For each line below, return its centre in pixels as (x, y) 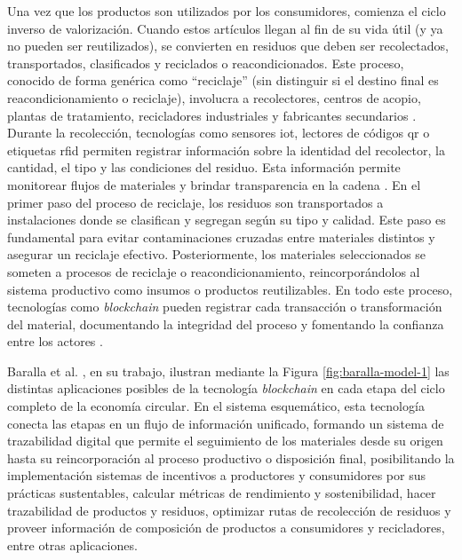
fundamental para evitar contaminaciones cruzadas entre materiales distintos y (221, 237)
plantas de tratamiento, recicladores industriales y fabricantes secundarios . (212, 115)
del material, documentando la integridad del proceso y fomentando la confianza (226, 323)
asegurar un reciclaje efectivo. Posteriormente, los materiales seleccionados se (217, 254)
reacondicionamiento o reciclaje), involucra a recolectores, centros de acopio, (214, 97)
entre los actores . (55, 341)
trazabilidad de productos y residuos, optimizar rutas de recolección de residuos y (229, 510)
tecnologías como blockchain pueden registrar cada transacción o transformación (225, 307)
